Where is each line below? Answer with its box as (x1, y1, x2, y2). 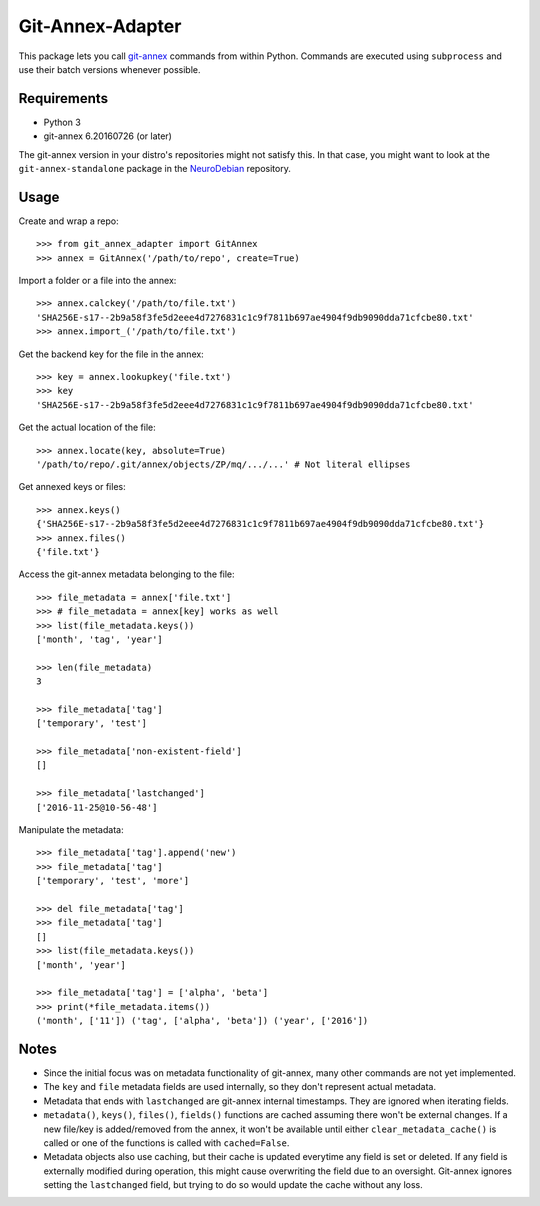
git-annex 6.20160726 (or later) (43, 130, 172, 142)
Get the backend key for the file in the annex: (18, 348, 204, 360)
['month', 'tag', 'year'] (36, 633, 164, 645)
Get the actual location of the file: (18, 421, 156, 434)
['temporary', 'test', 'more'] (36, 875, 190, 887)
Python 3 (43, 116, 82, 128)
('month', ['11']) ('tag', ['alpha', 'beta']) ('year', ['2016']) (36, 1015, 369, 1027)
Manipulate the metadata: (18, 823, 124, 835)
